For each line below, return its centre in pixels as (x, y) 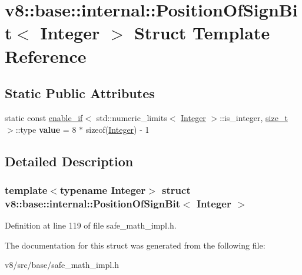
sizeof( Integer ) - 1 (117, 129)
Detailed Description (69, 161)
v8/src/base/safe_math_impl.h (62, 265)
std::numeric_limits (132, 117)
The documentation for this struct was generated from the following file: (135, 245)
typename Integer (103, 190)
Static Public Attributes (80, 93)
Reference (46, 56)
